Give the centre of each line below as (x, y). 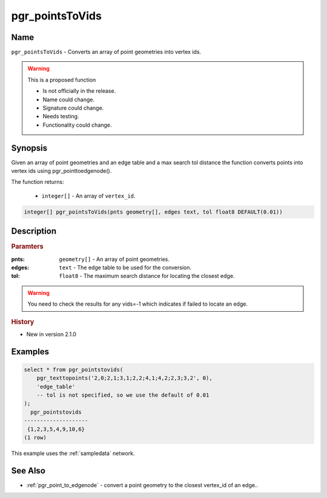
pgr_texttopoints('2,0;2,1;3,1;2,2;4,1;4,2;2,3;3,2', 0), (124, 378)
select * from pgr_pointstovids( (74, 369)
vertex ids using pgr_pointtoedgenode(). (61, 171)
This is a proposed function (62, 79)
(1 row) (35, 437)
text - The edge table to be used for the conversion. (125, 268)
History (23, 321)
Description (34, 231)
